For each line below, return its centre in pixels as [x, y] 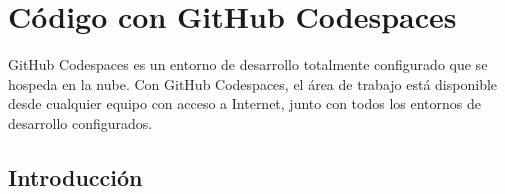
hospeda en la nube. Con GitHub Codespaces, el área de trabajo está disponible [253, 83]
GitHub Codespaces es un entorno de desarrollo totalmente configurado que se [248, 64]
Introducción [75, 176]
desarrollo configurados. [80, 122]
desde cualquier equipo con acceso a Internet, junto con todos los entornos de [244, 103]
